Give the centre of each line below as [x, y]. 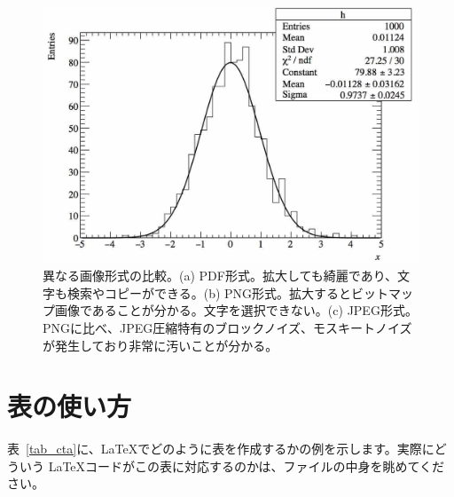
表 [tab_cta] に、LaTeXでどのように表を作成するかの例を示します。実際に [221, 449]
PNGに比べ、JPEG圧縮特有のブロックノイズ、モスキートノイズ [227, 327]
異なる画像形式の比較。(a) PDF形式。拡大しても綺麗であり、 [220, 276]
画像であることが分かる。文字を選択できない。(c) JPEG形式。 [236, 310]
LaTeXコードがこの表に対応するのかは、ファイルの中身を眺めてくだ [247, 465]
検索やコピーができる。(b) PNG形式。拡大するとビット [228, 292]
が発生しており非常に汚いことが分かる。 [160, 345]
